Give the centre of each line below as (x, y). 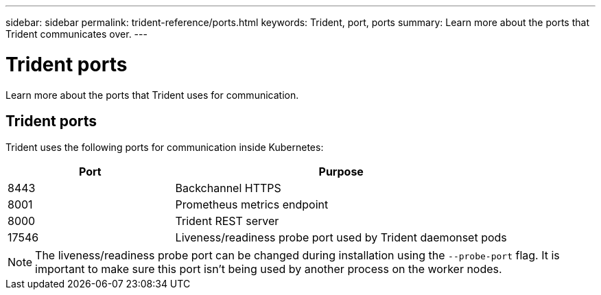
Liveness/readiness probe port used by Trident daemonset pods (341, 238)
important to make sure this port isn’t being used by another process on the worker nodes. (269, 269)
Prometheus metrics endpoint (252, 205)
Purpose (341, 172)
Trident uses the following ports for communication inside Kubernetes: (165, 147)
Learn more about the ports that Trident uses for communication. (152, 95)
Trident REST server (227, 221)
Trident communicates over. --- (76, 34)
